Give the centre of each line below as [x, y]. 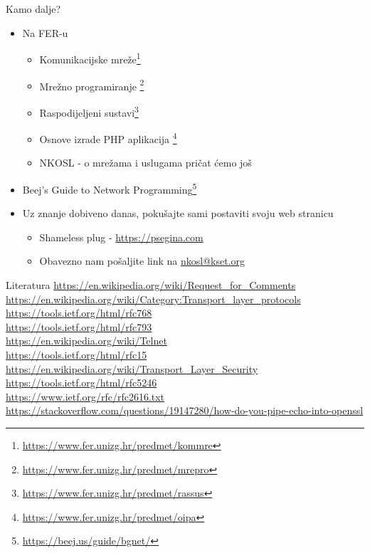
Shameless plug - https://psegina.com [121, 237]
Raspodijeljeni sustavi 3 [89, 111]
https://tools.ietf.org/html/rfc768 [79, 313]
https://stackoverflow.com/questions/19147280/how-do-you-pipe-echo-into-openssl [185, 410]
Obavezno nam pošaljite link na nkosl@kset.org [142, 261]
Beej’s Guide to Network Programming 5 [110, 188]
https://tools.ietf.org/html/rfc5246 [81, 383]
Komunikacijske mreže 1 [90, 58]
